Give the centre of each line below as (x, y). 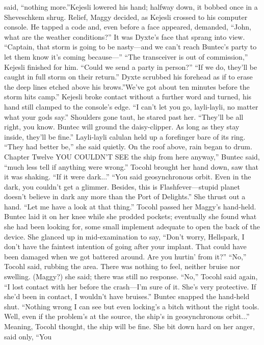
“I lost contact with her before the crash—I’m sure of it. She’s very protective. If (130, 286)
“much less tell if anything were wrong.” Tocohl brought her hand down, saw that (131, 166)
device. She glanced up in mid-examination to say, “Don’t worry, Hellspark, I (124, 236)
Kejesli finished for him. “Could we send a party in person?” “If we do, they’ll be (131, 67)
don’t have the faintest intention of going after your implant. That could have (125, 246)
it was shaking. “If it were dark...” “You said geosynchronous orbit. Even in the (128, 177)
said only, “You (28, 336)
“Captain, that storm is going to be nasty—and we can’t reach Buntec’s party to (130, 47)
